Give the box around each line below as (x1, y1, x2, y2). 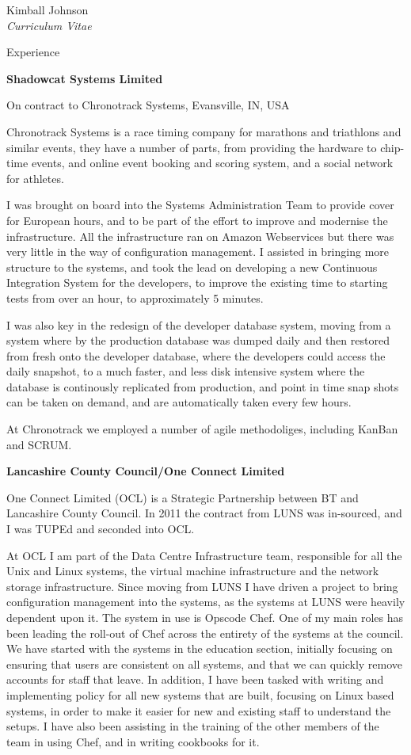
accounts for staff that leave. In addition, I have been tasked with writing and (6, 671, 384, 688)
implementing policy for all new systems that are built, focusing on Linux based (6, 686, 394, 703)
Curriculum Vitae (6, 17, 92, 33)
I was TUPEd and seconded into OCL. (6, 520, 195, 537)
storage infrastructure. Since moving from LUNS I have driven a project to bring (6, 578, 398, 594)
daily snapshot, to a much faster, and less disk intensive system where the (6, 363, 365, 379)
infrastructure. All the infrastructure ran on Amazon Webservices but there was (6, 227, 394, 244)
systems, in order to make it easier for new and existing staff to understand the (6, 702, 391, 719)
